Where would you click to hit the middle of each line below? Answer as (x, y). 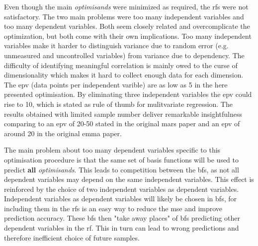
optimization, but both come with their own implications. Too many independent (128, 36)
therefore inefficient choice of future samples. (72, 237)
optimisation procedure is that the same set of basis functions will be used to (122, 159)
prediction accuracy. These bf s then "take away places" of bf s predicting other (122, 218)
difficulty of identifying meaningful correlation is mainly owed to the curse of (121, 65)
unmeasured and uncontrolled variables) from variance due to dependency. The (124, 55)
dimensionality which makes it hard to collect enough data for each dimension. (124, 75)
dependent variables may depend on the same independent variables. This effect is (129, 179)
